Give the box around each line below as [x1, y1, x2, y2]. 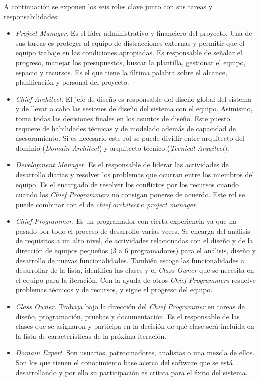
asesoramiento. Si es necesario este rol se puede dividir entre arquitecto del [15, 133, 244, 143]
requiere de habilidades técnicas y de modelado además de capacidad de [15, 123, 236, 133]
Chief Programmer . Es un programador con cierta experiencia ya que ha [15, 216, 237, 226]
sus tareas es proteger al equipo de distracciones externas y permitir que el [15, 37, 245, 48]
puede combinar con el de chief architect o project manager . [15, 199, 198, 209]
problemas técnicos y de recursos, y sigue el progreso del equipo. [15, 284, 213, 295]
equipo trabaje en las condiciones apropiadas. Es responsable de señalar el [15, 47, 242, 58]
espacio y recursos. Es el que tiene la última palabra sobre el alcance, [15, 67, 227, 77]
